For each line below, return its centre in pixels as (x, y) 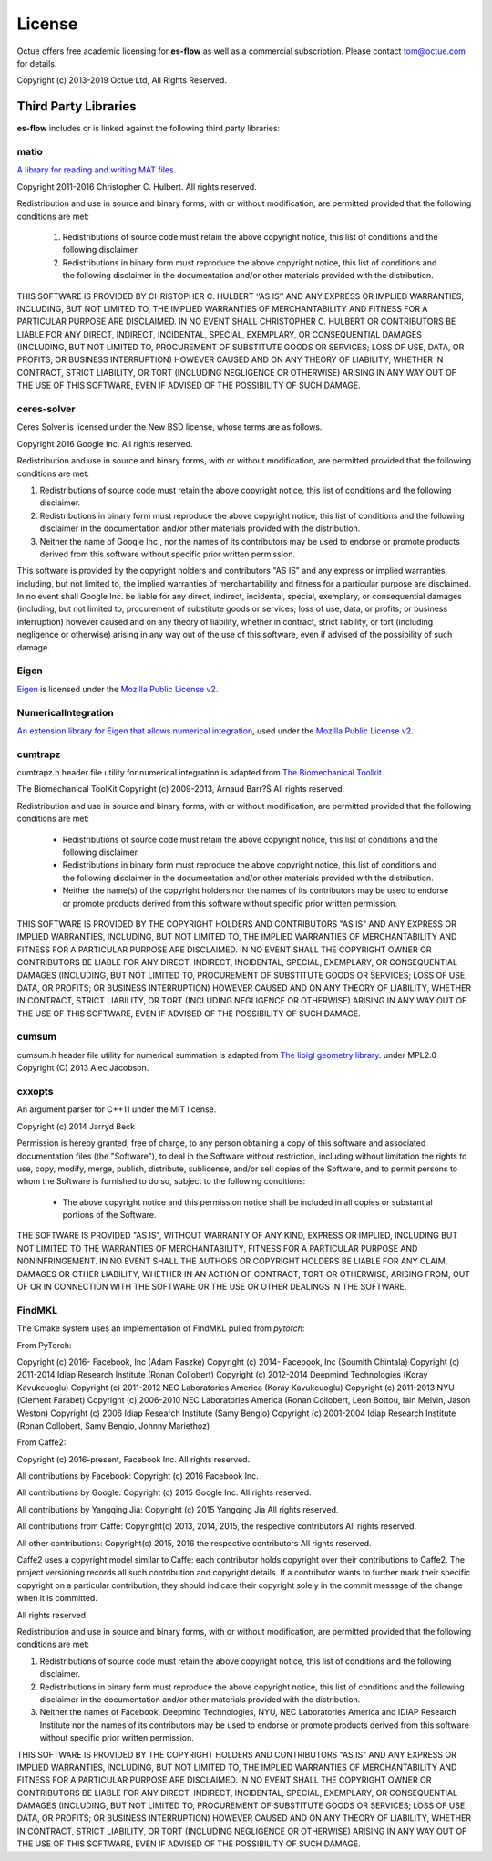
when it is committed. (57, 1598)
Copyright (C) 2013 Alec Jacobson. (83, 1068)
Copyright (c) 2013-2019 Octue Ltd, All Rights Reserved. (122, 80)
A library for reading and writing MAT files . (97, 170)
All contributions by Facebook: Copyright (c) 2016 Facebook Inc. (138, 1476)
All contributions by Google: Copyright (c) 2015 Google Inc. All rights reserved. (164, 1492)
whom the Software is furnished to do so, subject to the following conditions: (161, 1181)
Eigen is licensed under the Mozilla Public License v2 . (118, 689)
